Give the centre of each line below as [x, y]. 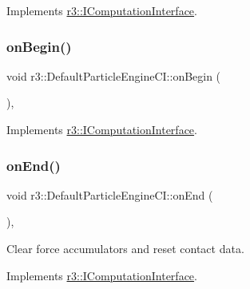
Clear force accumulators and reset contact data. [125, 248]
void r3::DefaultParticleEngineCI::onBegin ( [114, 75]
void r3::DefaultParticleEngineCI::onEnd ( [110, 194]
